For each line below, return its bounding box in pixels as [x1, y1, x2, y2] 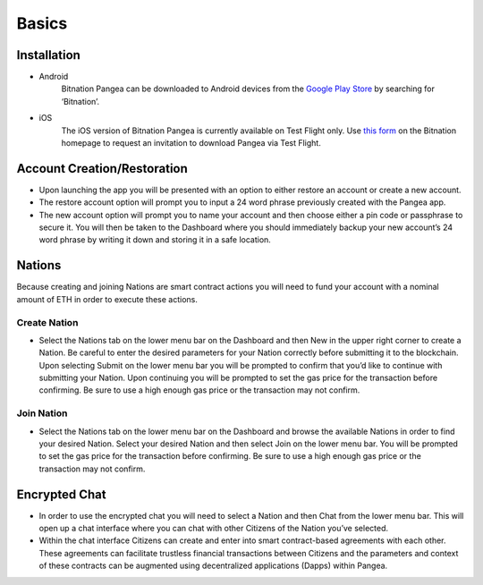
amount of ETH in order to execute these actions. [16, 293, 199, 304]
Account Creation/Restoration [16, 161, 188, 176]
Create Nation [16, 316, 79, 328]
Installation [16, 47, 80, 63]
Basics [16, 13, 68, 33]
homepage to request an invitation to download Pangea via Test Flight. [61, 138, 321, 148]
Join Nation [16, 407, 68, 420]
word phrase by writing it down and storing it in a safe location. [38, 234, 272, 245]
